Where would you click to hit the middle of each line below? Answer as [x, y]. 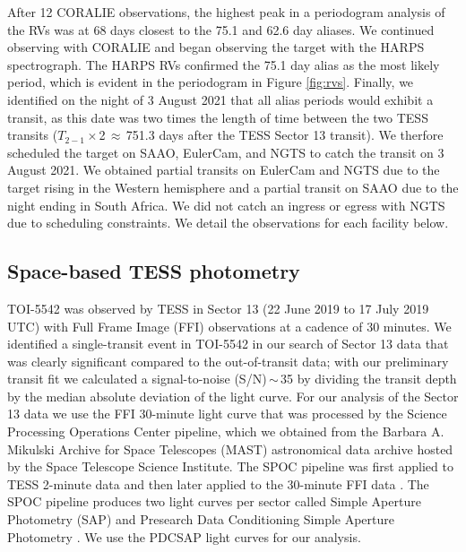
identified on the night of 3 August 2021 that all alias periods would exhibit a [220, 99]
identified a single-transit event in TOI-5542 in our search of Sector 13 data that [228, 344]
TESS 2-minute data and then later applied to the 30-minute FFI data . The [218, 483]
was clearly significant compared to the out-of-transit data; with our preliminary [228, 361]
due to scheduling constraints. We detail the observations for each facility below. [228, 223]
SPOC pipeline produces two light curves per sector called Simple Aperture [214, 501]
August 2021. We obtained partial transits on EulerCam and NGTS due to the [224, 170]
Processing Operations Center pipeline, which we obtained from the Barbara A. [226, 431]
